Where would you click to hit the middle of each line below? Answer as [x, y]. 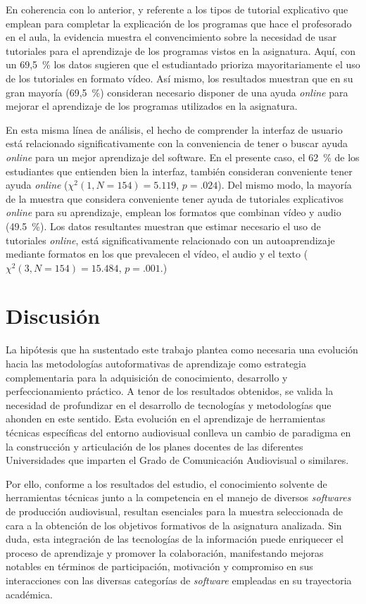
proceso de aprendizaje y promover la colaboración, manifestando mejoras [165, 552]
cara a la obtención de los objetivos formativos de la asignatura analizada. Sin [174, 525]
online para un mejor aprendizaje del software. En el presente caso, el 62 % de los [183, 157]
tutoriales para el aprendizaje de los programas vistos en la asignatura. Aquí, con [181, 50]
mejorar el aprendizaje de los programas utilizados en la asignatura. [152, 106]
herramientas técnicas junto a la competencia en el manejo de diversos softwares [178, 497]
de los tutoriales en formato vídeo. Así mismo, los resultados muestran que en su [179, 78]
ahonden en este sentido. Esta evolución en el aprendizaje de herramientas [166, 419]
